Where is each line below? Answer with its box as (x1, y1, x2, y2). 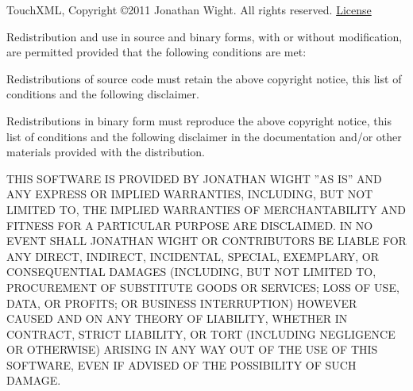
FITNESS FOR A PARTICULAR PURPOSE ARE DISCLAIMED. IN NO (6, 217, 373, 233)
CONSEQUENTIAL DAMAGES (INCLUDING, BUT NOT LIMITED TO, (6, 263, 376, 280)
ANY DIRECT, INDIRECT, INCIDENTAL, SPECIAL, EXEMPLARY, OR (6, 247, 380, 264)
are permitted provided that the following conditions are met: (6, 44, 307, 60)
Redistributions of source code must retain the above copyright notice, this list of (6, 70, 402, 86)
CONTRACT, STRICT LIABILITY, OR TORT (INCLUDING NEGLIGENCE (6, 325, 396, 342)
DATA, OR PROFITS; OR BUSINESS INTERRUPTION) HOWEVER (6, 294, 357, 311)
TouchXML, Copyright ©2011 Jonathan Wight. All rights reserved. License (6, 2, 372, 17)
